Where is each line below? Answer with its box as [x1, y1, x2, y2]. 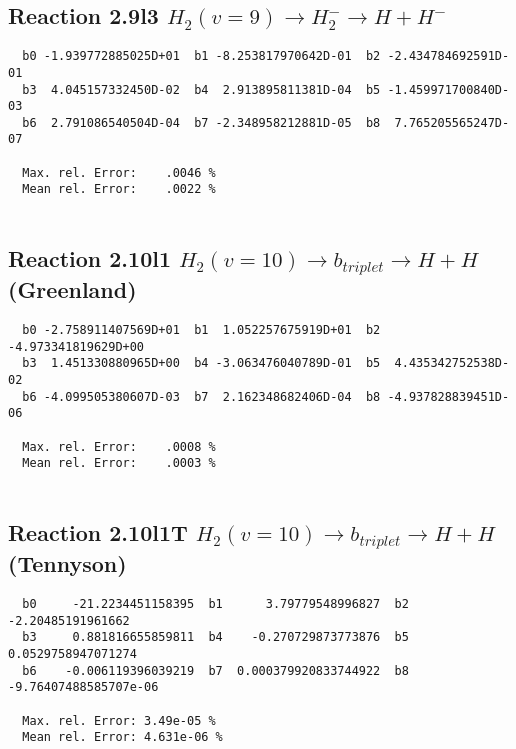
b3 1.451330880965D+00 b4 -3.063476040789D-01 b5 [22, 356, 381, 371]
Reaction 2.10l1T [8, 517, 188, 548]
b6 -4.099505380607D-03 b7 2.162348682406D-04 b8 [22, 389, 381, 404]
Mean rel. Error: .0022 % [22, 182, 216, 197]
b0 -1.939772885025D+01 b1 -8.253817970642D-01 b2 [22, 49, 381, 64]
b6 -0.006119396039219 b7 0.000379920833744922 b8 [22, 663, 409, 678]
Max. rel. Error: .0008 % [22, 439, 216, 454]
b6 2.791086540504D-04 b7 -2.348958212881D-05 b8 [22, 115, 381, 130]
